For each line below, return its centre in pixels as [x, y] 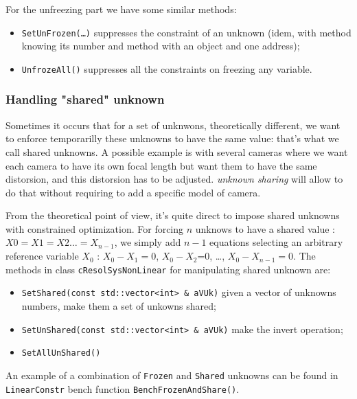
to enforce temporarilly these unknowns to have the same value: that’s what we [172, 138]
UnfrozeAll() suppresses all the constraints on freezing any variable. [167, 68]
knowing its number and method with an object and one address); [161, 46]
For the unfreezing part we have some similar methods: [121, 9]
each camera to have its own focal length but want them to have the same [161, 165]
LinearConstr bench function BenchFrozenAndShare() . [123, 388]
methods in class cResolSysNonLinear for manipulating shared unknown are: [168, 269]
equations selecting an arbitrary [276, 242]
